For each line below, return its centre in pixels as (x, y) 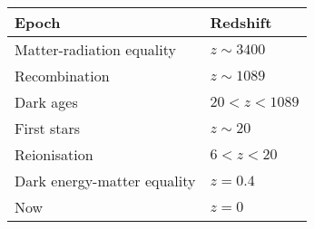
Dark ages (46, 102)
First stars (48, 128)
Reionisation (54, 154)
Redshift (241, 22)
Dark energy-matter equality (105, 181)
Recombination (62, 76)
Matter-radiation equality (95, 49)
